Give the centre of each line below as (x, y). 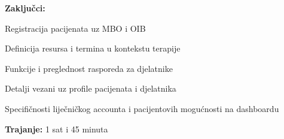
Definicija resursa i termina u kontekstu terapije (93, 48)
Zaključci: (25, 8)
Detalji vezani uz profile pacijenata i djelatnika (91, 88)
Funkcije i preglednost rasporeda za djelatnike (89, 68)
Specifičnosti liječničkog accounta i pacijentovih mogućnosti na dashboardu (142, 108)
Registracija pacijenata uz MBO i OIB (75, 28)
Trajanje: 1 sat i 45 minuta (57, 129)
